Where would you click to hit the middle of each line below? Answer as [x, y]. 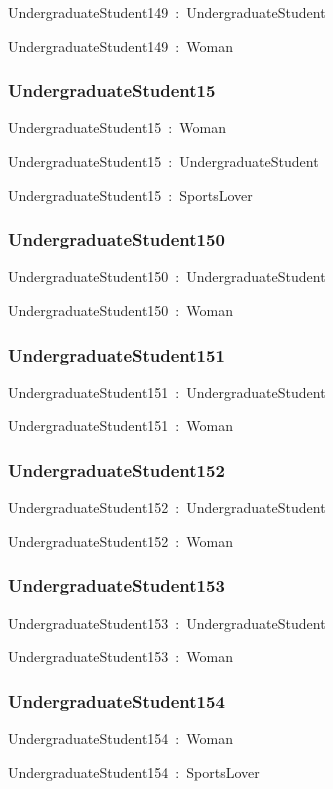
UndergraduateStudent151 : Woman [120, 425]
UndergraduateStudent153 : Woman [120, 656]
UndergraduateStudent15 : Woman [117, 127]
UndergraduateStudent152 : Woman [120, 540]
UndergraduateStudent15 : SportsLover [130, 194]
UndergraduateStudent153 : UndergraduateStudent [167, 622]
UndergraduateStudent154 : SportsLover [134, 771]
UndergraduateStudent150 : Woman [120, 310]
